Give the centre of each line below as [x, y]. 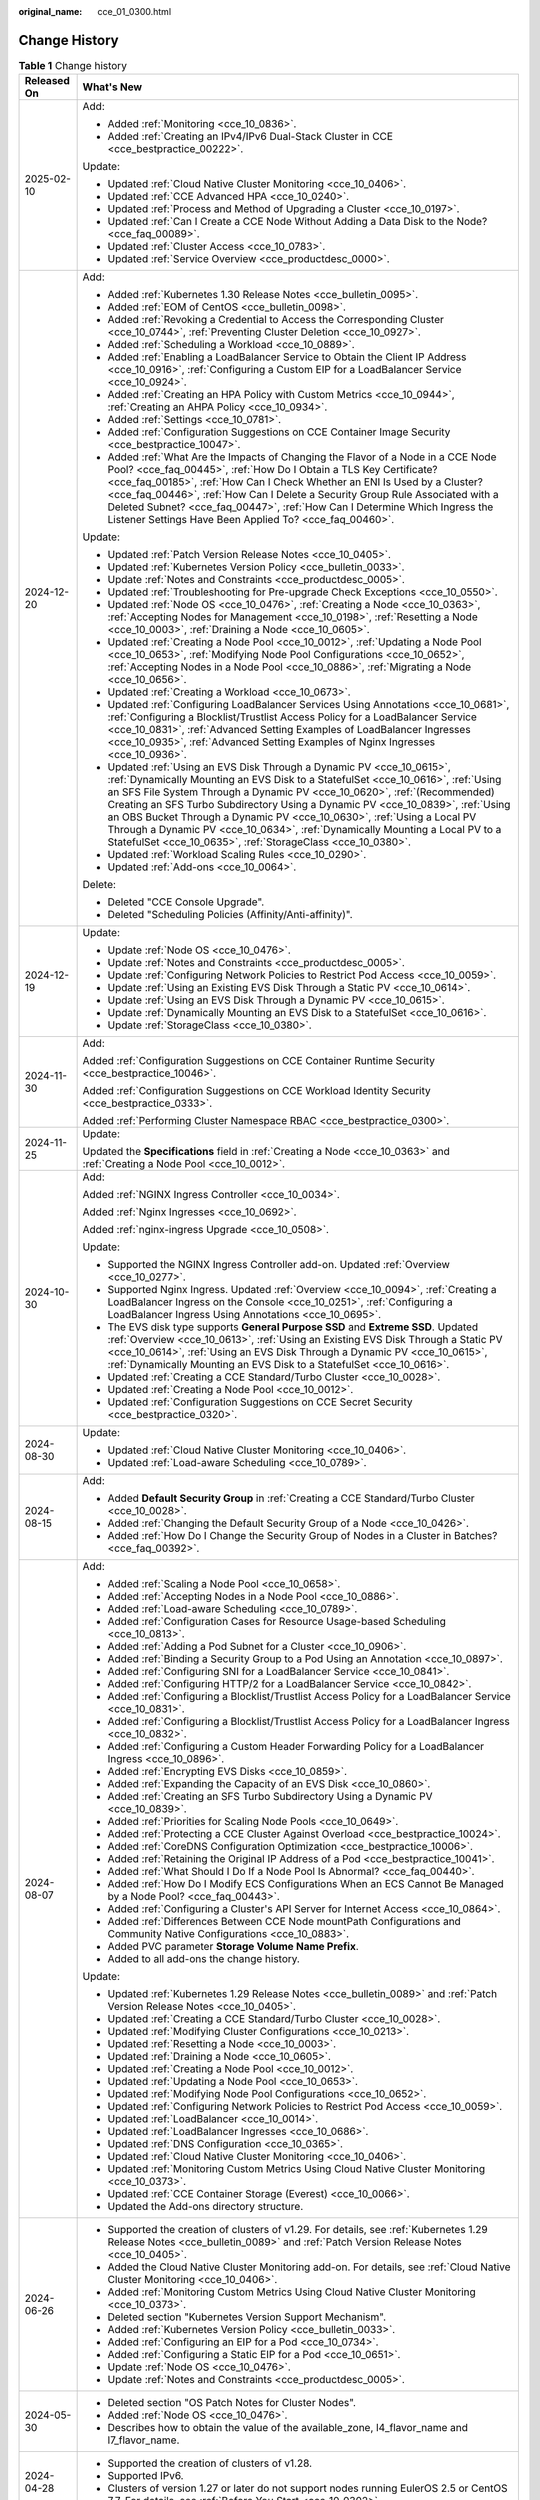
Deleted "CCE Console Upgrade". [186, 902]
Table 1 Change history [72, 66]
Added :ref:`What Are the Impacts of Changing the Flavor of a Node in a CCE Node [302, 457]
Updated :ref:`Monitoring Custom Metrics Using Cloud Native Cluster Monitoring [296, 2169]
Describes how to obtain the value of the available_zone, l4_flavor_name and [288, 2428]
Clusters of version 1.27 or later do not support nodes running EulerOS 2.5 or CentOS [308, 2488]
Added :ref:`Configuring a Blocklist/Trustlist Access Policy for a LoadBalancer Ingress [308, 1722]
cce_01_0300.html [134, 11]
